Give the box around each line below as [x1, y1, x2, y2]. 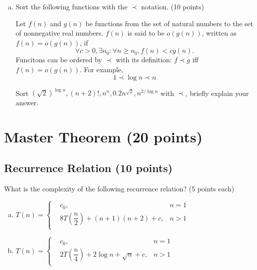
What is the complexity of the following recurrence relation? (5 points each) [4, 183, 235, 194]
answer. [15, 97, 39, 108]
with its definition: [115, 54, 172, 65]
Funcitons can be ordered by [15, 54, 102, 65]
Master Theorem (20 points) [4, 126, 203, 146]
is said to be [127, 28, 165, 38]
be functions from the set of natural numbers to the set [85, 18, 254, 28]
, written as [202, 28, 237, 38]
